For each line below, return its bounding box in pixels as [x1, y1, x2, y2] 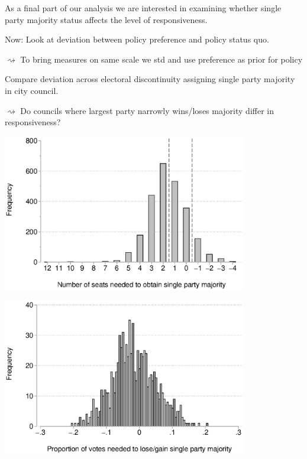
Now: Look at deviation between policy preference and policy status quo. [5, 33, 269, 45]
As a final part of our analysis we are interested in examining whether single [5, 2, 282, 14]
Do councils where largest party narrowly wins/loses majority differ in [20, 104, 274, 116]
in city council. [5, 84, 59, 96]
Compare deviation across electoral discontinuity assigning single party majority [5, 73, 295, 85]
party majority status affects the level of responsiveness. [5, 13, 208, 25]
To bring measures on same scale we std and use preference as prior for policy [20, 53, 303, 65]
